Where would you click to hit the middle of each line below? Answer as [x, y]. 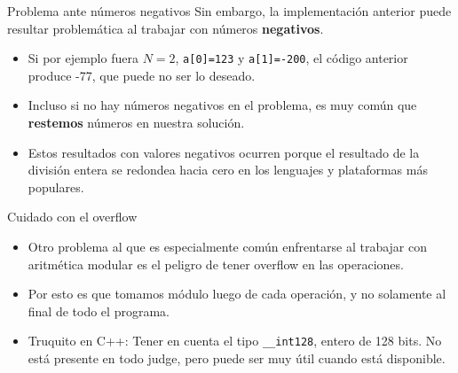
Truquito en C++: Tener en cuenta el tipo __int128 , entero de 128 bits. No [235, 341]
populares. [56, 186]
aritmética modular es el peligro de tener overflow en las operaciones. [216, 264]
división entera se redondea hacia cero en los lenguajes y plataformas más [228, 170]
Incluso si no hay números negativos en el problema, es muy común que [222, 105]
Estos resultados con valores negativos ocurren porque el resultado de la [224, 152]
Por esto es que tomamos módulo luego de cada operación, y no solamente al [237, 294]
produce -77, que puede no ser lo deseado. [142, 75]
